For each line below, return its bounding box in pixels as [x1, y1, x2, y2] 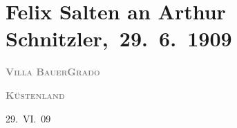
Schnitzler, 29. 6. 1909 [6, 24, 232, 53]
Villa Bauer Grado [6, 64, 100, 79]
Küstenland [6, 87, 65, 102]
